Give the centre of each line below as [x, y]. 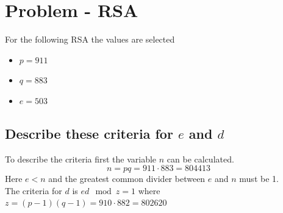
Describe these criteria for [89, 133]
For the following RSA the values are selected [90, 39]
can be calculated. [200, 159]
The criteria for [34, 190]
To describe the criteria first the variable [81, 159]
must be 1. [259, 179]
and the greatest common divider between [127, 179]
